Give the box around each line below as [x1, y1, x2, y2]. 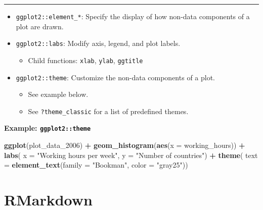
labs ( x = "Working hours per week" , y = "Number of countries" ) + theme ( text [4, 149, 258, 160]
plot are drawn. [16, 21, 64, 31]
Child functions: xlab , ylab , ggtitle [28, 55, 143, 65]
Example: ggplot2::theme [4, 123, 91, 133]
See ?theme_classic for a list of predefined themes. [28, 106, 189, 116]
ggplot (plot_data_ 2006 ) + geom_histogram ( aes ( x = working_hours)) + [4, 140, 245, 150]
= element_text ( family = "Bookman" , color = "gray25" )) [4, 160, 188, 170]
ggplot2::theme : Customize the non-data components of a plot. [16, 72, 215, 82]
